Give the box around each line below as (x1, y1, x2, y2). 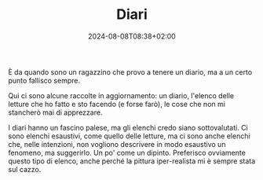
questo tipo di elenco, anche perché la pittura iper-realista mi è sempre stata (8, 156, 256, 166)
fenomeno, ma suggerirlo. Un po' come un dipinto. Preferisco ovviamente (8, 148, 246, 157)
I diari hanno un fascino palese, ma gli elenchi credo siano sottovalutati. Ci (8, 123, 249, 132)
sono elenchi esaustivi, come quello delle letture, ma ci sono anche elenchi (8, 131, 250, 141)
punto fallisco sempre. (8, 75, 81, 85)
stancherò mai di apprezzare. (8, 108, 103, 117)
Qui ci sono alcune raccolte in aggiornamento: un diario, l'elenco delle (8, 90, 234, 100)
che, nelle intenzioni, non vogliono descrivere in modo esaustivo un (8, 139, 226, 149)
